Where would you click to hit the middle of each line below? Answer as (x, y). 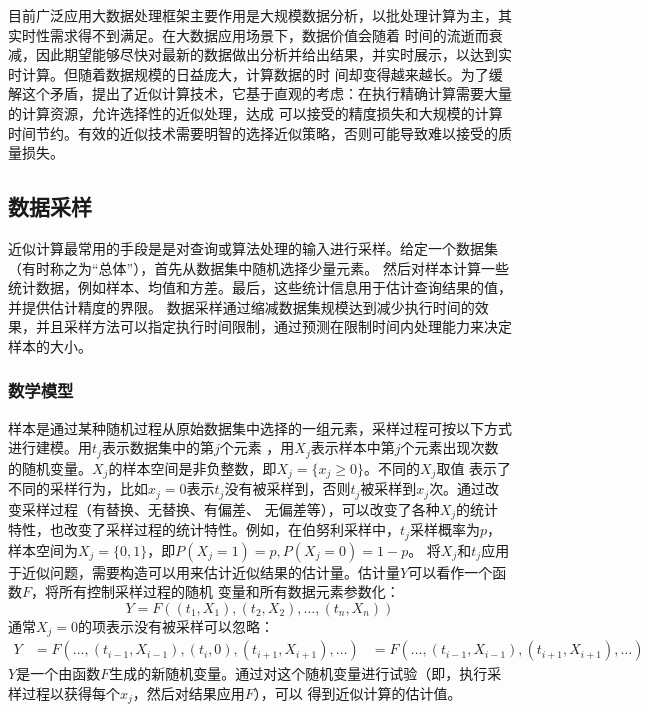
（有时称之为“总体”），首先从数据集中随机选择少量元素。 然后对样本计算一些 (258, 267)
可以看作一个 (450, 571)
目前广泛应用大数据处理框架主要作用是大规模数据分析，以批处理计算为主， (253, 15)
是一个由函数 (58, 673)
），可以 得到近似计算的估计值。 (357, 692)
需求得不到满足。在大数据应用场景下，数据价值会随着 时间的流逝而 (269, 34)
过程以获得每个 (70, 692)
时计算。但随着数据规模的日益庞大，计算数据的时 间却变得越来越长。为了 (248, 73)
